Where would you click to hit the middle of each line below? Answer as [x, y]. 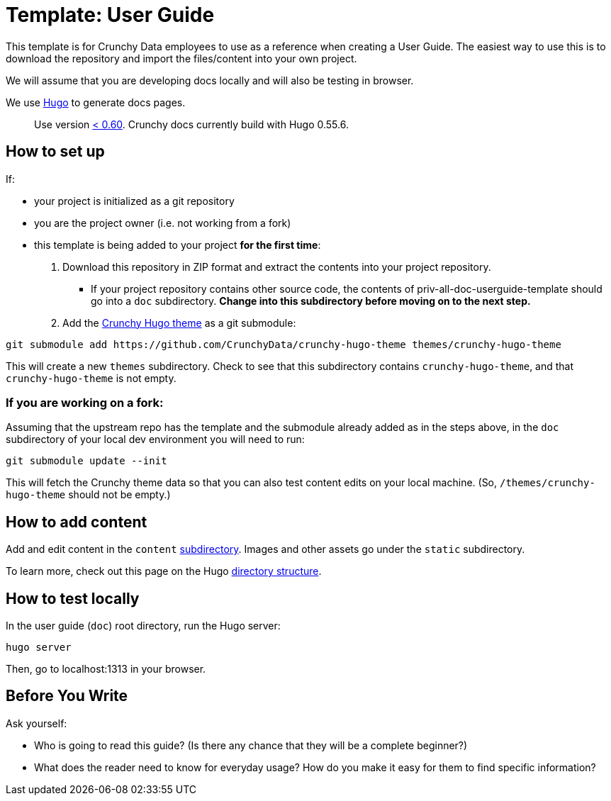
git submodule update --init [86, 461]
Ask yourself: [37, 723]
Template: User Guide [110, 15]
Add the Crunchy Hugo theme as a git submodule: [179, 323]
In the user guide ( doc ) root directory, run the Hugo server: [143, 626]
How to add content [77, 522]
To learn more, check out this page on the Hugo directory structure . [164, 571]
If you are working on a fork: [85, 402]
